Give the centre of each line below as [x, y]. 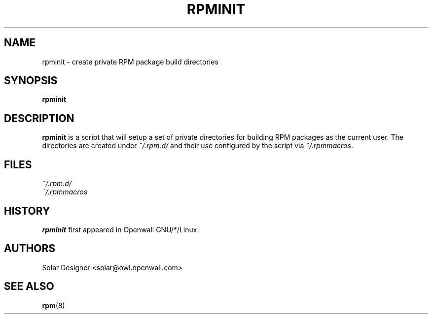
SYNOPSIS [31, 81]
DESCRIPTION [39, 118]
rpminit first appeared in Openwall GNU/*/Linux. [121, 229]
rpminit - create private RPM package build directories [130, 62]
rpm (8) [54, 305]
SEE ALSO [29, 286]
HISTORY [27, 211]
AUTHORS [30, 249]
